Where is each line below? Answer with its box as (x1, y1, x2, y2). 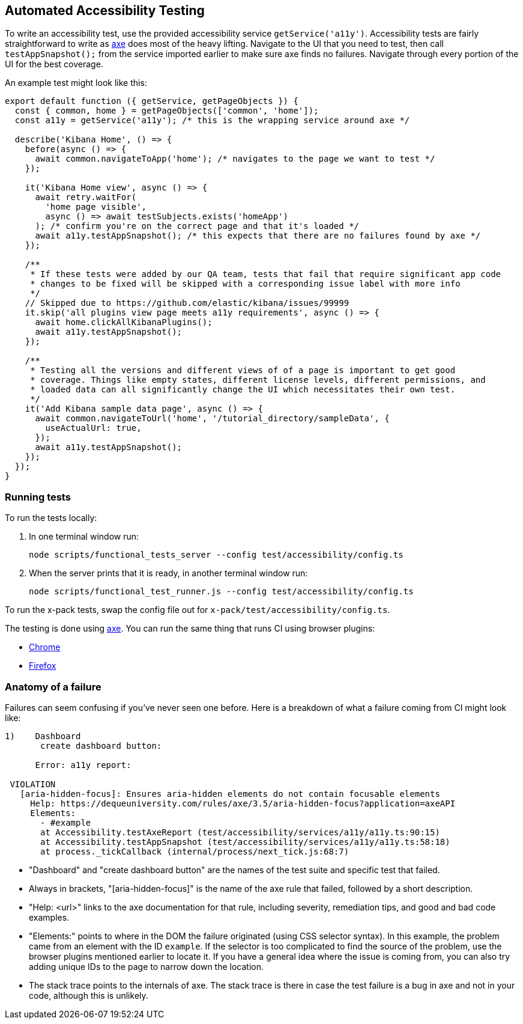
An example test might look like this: (5, 78, 147, 88)
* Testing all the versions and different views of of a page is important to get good (30, 365, 456, 376)
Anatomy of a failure (5, 680, 101, 693)
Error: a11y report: (35, 760, 132, 770)
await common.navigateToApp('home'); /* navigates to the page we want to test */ (35, 154, 435, 164)
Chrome (29, 642, 61, 653)
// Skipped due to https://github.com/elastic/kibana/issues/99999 (25, 298, 349, 308)
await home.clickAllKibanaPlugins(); (35, 317, 213, 328)
